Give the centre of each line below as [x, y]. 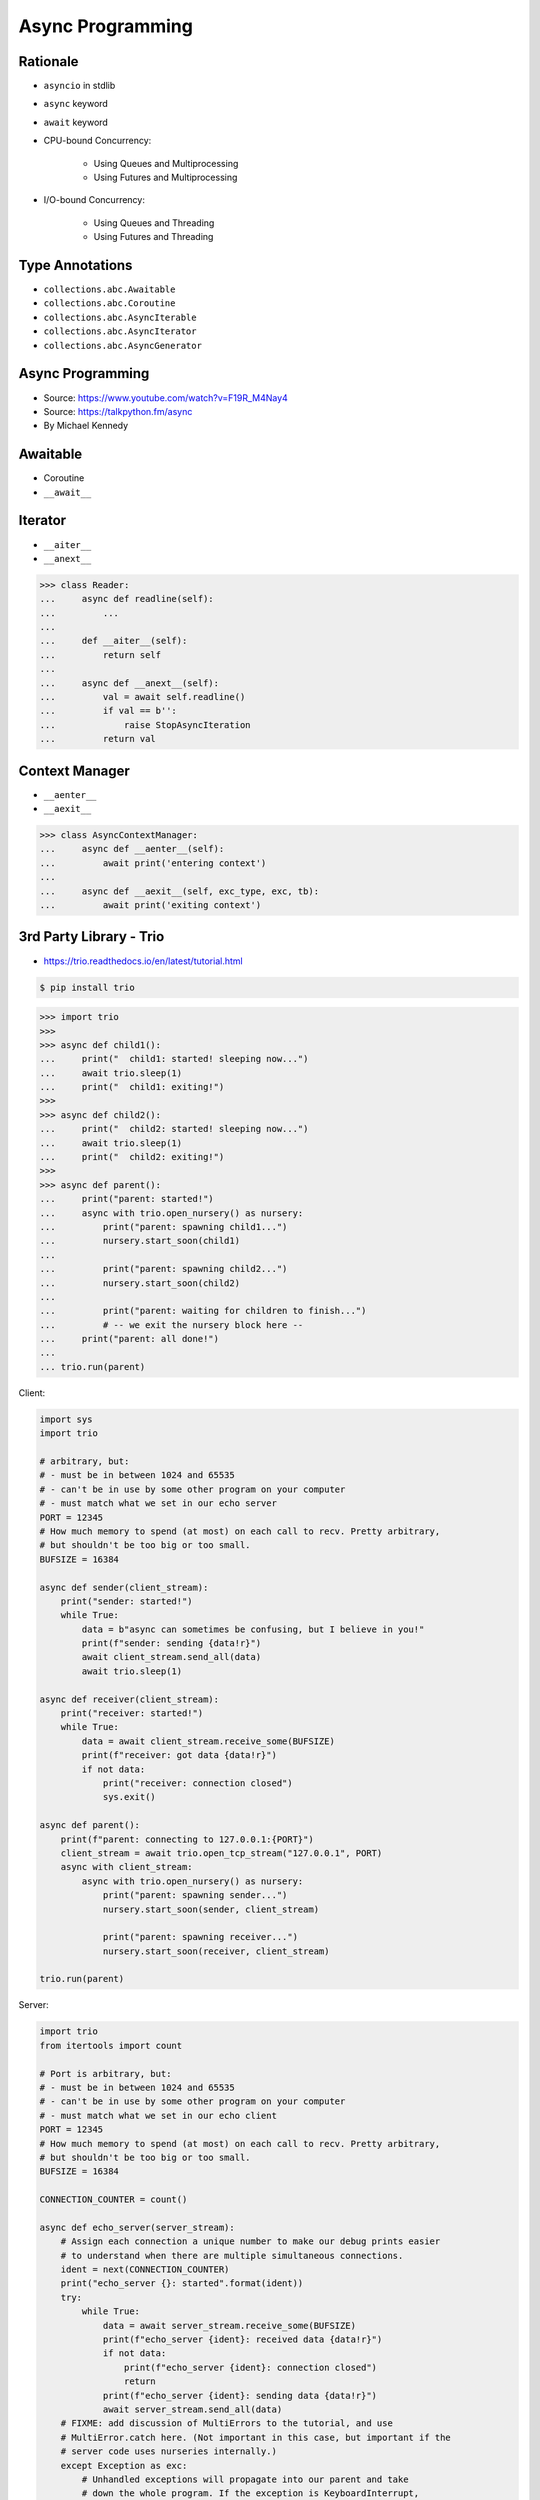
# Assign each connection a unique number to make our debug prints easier [250, 2241]
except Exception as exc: [124, 2465]
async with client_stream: [127, 1867]
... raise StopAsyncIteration [145, 724]
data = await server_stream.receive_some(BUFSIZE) [229, 2325]
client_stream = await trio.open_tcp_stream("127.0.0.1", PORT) [221, 1853]
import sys [66, 1419]
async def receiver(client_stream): [129, 1699]
